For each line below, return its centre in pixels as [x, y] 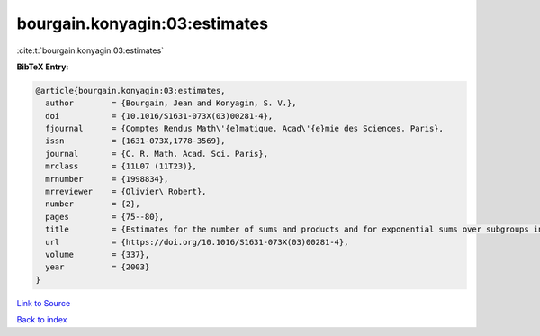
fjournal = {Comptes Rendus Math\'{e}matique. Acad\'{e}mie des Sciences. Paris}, [245, 129]
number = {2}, [93, 204]
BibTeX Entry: [43, 67]
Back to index [42, 320]
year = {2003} [98, 267]
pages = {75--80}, [105, 217]
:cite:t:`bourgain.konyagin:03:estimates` [90, 50]
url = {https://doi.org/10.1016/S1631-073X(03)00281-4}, [197, 242]
